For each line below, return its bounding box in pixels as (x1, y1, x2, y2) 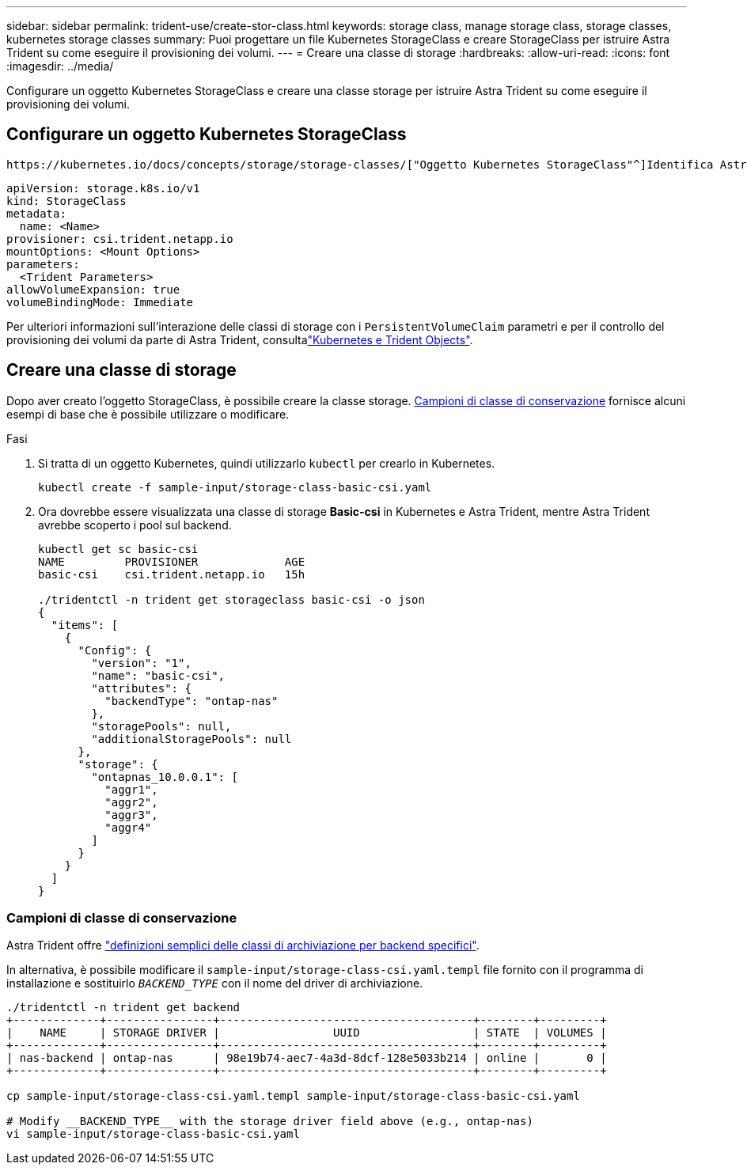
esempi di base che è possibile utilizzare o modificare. (6, 407, 290, 421)
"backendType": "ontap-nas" (104, 694, 279, 707)
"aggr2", (104, 795, 158, 809)
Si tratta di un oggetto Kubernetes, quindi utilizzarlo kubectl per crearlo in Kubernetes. (38, 456, 495, 470)
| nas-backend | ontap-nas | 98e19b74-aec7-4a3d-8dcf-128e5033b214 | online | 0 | (6, 1052, 607, 1065)
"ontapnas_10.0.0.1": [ (91, 770, 238, 783)
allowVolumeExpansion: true (6, 282, 180, 296)
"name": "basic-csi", (91, 669, 226, 682)
